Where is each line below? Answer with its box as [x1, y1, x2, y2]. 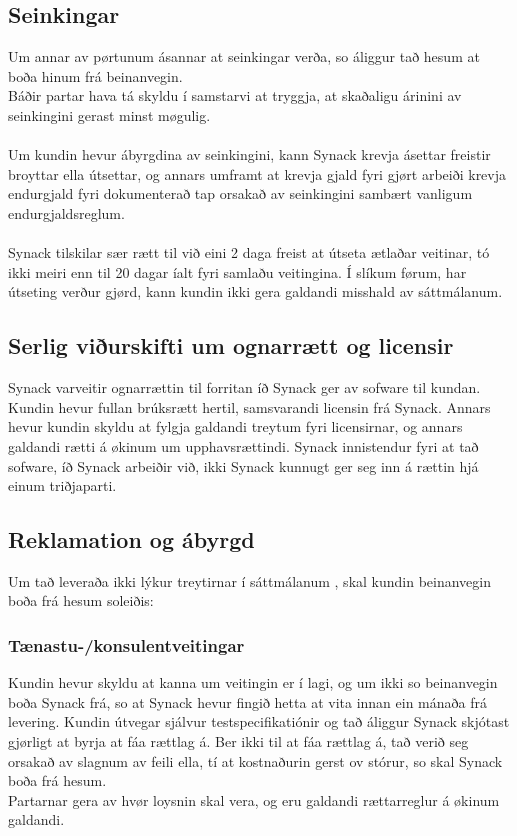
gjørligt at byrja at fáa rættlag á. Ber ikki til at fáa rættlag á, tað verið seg [8, 731, 469, 752]
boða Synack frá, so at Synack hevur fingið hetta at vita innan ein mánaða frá [8, 691, 487, 712]
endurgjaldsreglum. [8, 202, 125, 223]
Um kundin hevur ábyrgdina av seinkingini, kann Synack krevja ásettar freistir [8, 144, 491, 165]
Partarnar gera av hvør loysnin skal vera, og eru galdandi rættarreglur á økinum [8, 789, 500, 810]
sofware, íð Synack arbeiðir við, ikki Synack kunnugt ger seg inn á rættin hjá [8, 455, 479, 476]
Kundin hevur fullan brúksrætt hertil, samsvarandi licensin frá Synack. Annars [8, 396, 491, 417]
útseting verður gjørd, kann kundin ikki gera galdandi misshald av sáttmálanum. [8, 281, 503, 302]
